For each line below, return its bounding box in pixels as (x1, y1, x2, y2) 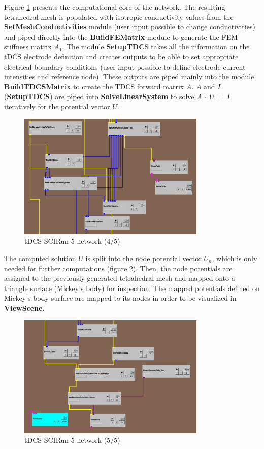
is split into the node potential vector (85, 252, 202, 263)
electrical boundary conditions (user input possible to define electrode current (4, 61, 246, 72)
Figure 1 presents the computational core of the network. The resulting (4, 2, 225, 12)
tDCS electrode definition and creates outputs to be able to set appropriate (4, 51, 239, 61)
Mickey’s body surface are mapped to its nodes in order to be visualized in (4, 293, 237, 303)
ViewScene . (4, 302, 45, 313)
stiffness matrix (4, 41, 52, 52)
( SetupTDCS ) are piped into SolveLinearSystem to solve (4, 91, 194, 102)
